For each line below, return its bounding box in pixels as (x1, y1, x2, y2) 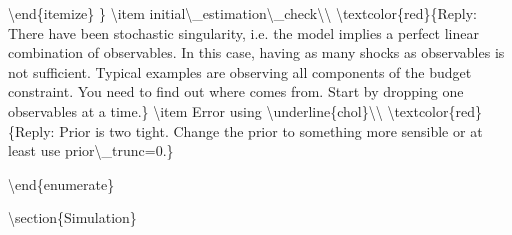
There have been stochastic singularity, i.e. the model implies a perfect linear (8, 22, 480, 43)
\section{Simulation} (8, 207, 137, 228)
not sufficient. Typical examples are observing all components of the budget (8, 61, 472, 82)
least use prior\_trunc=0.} (8, 140, 174, 161)
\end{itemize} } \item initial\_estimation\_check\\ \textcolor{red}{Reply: (8, 3, 477, 23)
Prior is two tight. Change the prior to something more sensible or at (59, 120, 483, 141)
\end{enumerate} (8, 173, 115, 194)
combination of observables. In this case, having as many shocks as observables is (8, 42, 505, 63)
